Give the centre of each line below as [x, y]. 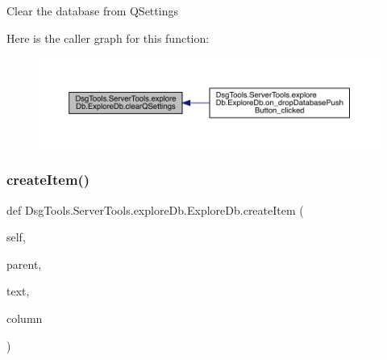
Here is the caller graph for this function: [108, 38]
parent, [24, 264]
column [25, 318]
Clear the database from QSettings [92, 10]
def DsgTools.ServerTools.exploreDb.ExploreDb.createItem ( [155, 209]
